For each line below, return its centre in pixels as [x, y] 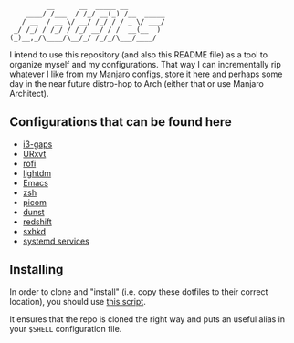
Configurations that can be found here [121, 122]
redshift [37, 222]
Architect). [29, 94]
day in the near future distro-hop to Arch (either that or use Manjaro [137, 83]
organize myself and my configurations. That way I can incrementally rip [145, 64]
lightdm [37, 173]
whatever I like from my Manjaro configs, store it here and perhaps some [146, 74]
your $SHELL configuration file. [66, 328]
